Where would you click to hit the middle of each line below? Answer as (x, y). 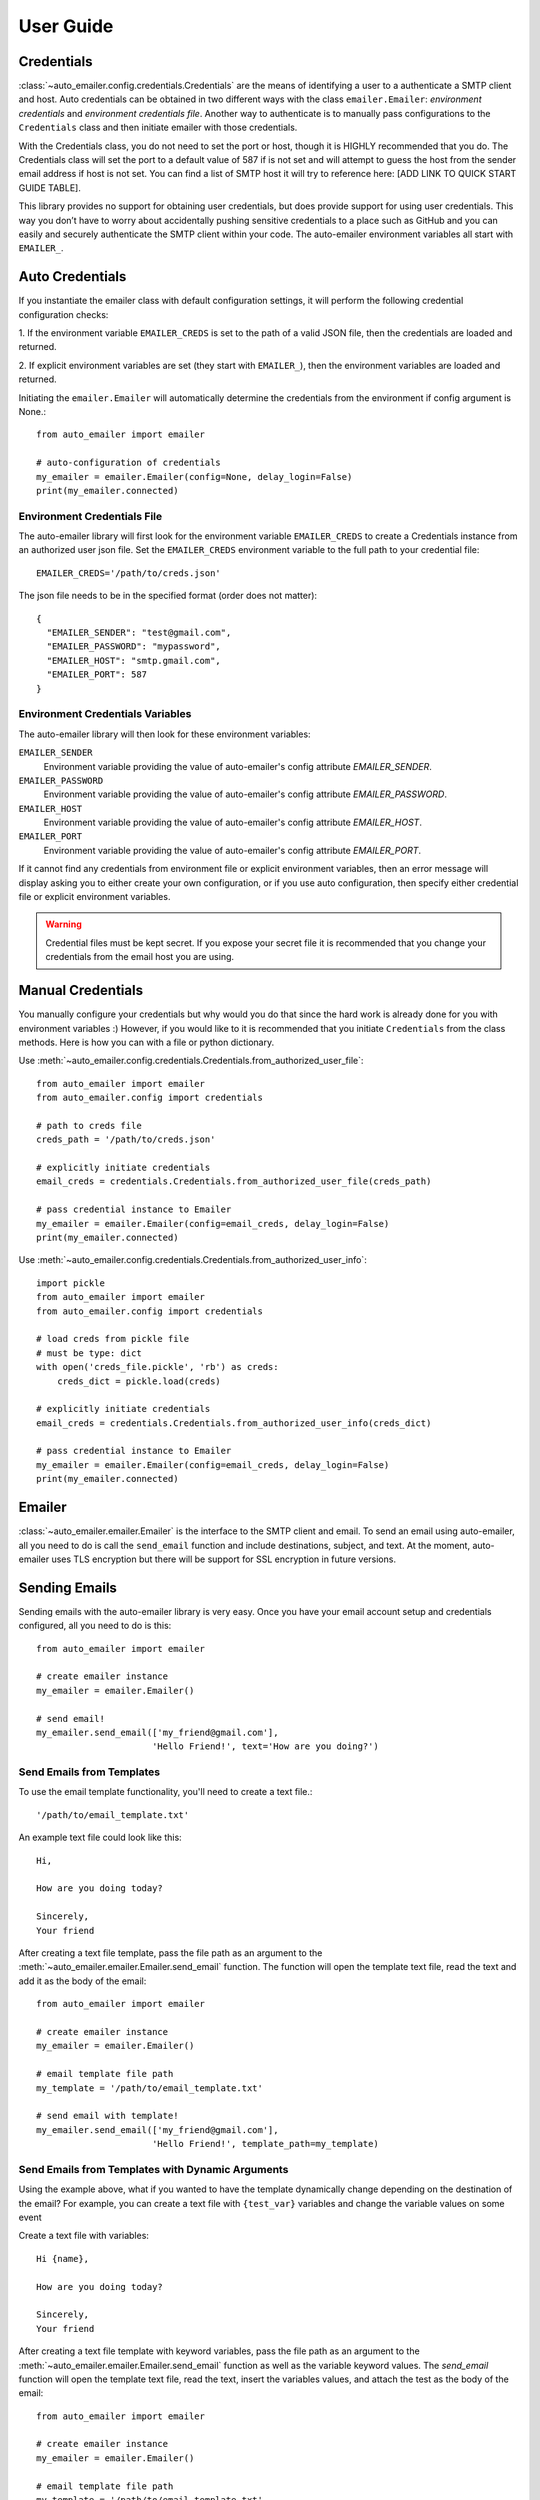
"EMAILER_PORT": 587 (97, 674)
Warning (63, 924)
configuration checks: (63, 314)
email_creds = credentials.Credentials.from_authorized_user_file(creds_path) (234, 1181)
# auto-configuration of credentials (129, 463)
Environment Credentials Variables (105, 714)
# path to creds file (89, 1125)
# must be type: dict (89, 1353)
